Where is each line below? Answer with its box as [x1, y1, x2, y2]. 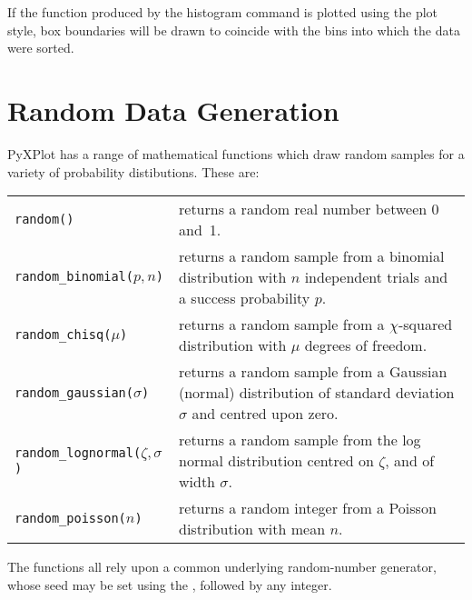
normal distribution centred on [179, 450, 374, 472]
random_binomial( [15, 269, 133, 285]
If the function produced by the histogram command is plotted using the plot [7, 3, 438, 21]
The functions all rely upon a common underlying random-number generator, [7, 557, 437, 576]
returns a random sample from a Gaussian [179, 361, 447, 383]
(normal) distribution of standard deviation [179, 382, 455, 404]
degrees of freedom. [304, 335, 428, 356]
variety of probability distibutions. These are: [7, 162, 260, 181]
